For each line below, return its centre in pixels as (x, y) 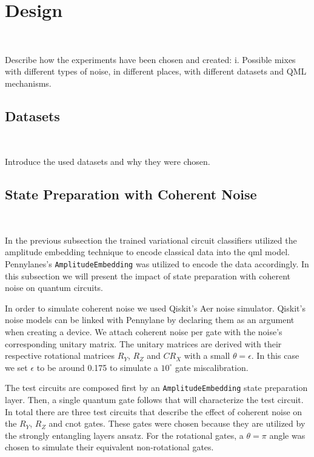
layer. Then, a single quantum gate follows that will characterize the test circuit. (154, 399)
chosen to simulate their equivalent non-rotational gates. (109, 447)
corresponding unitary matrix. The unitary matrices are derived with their (143, 343)
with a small (207, 355)
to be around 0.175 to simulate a (97, 367)
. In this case (275, 355)
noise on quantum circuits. (54, 288)
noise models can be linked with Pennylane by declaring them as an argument (150, 320)
